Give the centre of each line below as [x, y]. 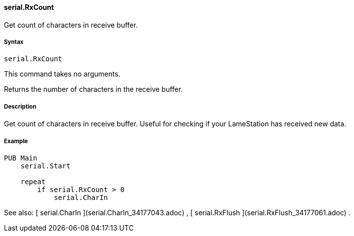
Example [16, 141]
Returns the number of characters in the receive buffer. [93, 89]
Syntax [14, 42]
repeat [33, 181]
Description [20, 106]
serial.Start [45, 166]
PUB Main [21, 158]
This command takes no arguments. [62, 74]
